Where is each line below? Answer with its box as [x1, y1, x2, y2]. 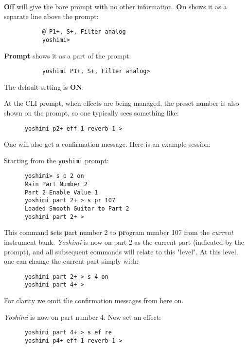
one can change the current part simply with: [4, 256, 139, 266]
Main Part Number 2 [24, 181, 88, 188]
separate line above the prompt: [4, 11, 99, 21]
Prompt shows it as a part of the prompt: [4, 50, 131, 60]
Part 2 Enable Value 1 [24, 189, 98, 196]
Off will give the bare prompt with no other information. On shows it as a [4, 1, 227, 11]
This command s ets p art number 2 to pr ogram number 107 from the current [4, 227, 233, 237]
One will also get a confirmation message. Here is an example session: [4, 139, 211, 149]
